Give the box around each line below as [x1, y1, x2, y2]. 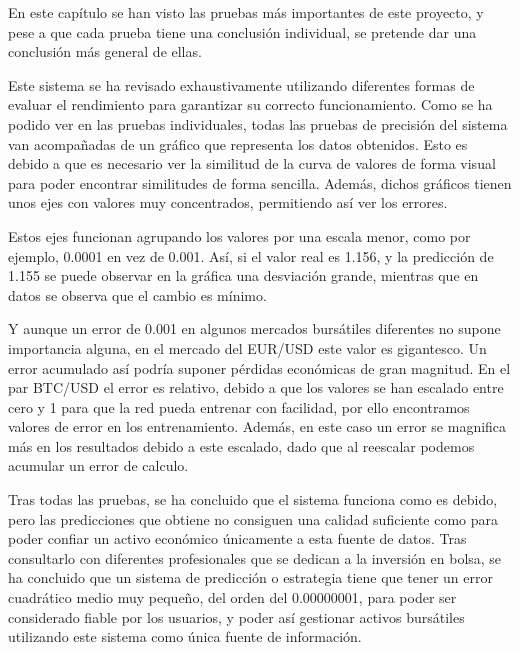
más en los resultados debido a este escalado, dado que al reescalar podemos [8, 435, 475, 456]
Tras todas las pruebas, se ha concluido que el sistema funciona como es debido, [8, 489, 498, 510]
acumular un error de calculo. [8, 455, 189, 476]
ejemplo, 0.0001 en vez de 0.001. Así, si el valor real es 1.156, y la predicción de [8, 245, 494, 266]
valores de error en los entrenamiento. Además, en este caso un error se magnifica [8, 416, 507, 437]
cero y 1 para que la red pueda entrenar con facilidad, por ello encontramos [8, 396, 470, 417]
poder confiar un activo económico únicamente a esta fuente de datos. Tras [8, 528, 467, 549]
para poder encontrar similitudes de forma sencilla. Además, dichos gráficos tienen [8, 172, 512, 193]
